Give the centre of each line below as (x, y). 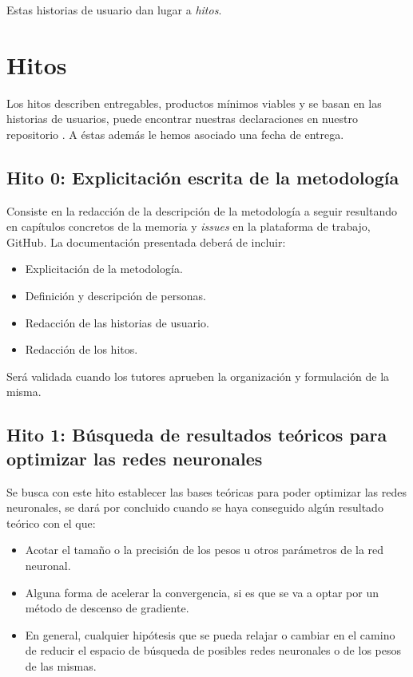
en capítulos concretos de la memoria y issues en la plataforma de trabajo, (189, 226)
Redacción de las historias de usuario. (117, 322)
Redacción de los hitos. (81, 349)
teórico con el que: (51, 523)
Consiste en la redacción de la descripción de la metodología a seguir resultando (202, 210)
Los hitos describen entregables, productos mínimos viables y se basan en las (194, 103)
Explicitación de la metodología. (104, 269)
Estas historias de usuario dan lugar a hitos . (114, 10)
